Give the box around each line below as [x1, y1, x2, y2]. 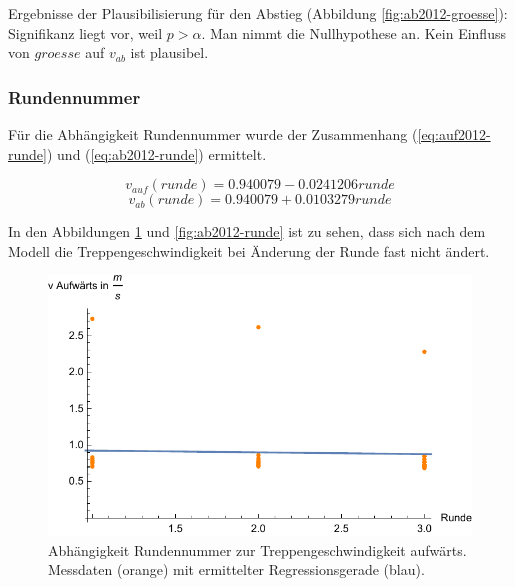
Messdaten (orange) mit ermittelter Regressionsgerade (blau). [48, 559, 425, 580]
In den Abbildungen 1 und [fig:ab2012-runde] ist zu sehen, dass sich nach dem [8, 221, 486, 242]
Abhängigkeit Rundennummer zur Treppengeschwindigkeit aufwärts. [48, 539, 467, 560]
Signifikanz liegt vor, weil [8, 22, 163, 43]
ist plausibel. [130, 42, 209, 63]
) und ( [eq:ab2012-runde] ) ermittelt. [46, 143, 267, 164]
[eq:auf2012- [417, 124, 491, 144]
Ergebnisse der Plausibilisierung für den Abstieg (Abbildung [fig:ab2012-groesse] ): [8, 3, 508, 23]
